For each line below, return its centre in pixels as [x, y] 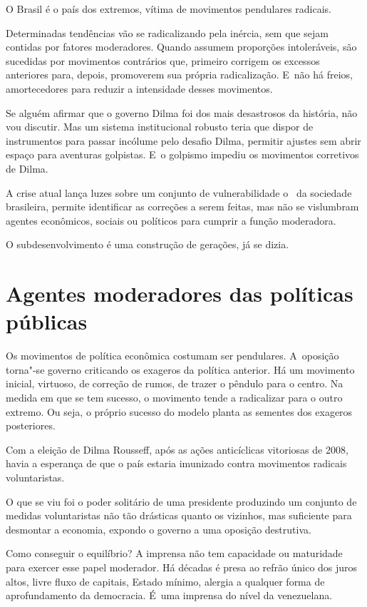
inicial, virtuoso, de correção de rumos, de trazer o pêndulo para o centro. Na [175, 383]
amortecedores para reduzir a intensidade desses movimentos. [139, 88]
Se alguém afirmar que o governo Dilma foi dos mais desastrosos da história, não [182, 112]
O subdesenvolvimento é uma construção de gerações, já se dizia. [148, 244]
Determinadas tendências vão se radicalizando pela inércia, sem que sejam [167, 32]
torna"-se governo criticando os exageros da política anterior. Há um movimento [180, 369]
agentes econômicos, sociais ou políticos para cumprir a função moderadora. [171, 220]
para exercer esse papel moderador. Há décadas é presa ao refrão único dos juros [182, 567]
